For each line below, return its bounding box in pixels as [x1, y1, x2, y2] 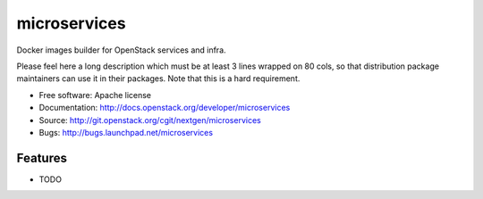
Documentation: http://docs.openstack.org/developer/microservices [38, 103, 291, 113]
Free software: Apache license [38, 89, 152, 100]
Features [16, 150, 67, 165]
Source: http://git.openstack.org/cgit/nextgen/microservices [38, 114, 261, 125]
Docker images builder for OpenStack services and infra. [16, 45, 227, 55]
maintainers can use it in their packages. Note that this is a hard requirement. [16, 73, 301, 84]
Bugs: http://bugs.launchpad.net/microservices [38, 127, 214, 137]
